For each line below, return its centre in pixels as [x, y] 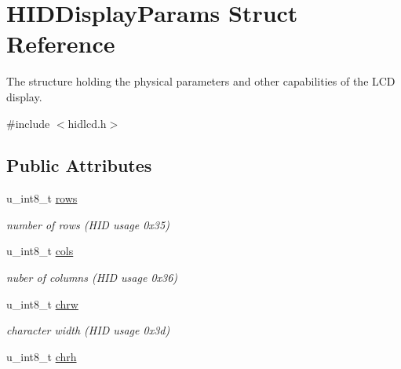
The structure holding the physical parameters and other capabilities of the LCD [201, 81]
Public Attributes [79, 165]
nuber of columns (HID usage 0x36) [92, 278]
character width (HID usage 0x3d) [88, 330]
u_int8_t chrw [42, 303]
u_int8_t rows [42, 198]
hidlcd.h [87, 123]
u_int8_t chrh [42, 356]
